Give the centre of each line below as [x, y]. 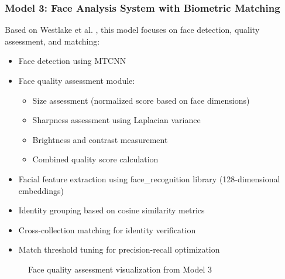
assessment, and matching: [52, 41]
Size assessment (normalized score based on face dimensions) [141, 100]
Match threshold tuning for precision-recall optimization [119, 249]
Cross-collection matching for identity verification [107, 229]
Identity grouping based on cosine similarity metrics [111, 210]
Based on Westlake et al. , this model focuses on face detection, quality [132, 30]
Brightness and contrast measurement [100, 139]
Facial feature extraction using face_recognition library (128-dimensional [149, 178]
